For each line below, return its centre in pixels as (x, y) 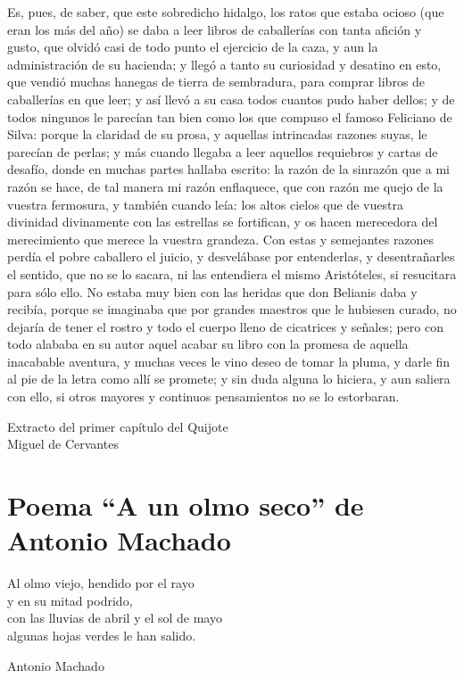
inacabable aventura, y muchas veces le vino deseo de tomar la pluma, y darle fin (229, 361)
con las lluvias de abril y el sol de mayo (115, 618)
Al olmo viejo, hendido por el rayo (101, 583)
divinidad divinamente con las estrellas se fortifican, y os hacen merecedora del (223, 222)
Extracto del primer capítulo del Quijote (118, 426)
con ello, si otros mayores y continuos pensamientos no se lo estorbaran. (203, 397)
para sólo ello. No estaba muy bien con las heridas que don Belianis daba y (212, 291)
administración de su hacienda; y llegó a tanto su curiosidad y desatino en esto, (224, 64)
